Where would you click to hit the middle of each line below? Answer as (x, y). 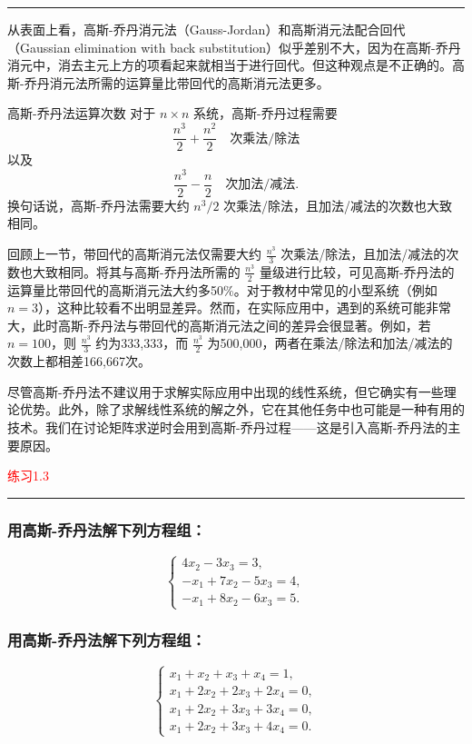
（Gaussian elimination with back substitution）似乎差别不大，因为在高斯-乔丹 (234, 47)
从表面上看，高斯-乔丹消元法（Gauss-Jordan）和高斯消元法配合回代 (206, 29)
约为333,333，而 (142, 343)
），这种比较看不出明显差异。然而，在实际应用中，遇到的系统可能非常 (245, 308)
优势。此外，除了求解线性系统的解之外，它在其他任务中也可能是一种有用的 (242, 409)
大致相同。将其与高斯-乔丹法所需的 (136, 271)
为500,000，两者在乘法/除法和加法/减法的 (330, 343)
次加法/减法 (261, 185)
